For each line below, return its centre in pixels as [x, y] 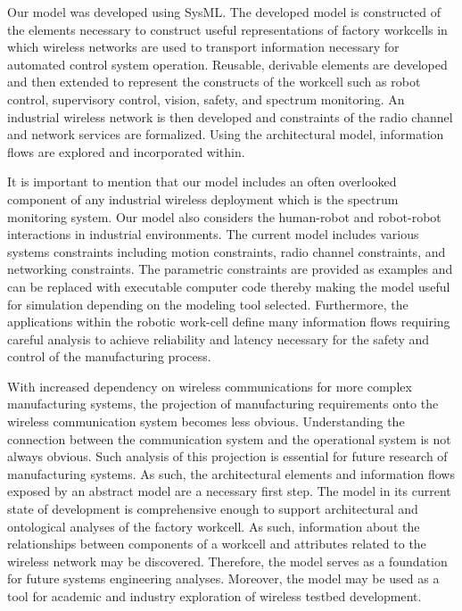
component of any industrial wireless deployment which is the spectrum [203, 198]
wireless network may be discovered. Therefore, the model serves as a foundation [227, 561]
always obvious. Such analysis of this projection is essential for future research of [227, 456]
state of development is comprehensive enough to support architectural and [213, 509]
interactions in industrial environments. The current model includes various [213, 234]
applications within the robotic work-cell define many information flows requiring [229, 322]
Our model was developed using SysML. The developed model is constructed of [224, 12]
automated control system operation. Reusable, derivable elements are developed [227, 64]
